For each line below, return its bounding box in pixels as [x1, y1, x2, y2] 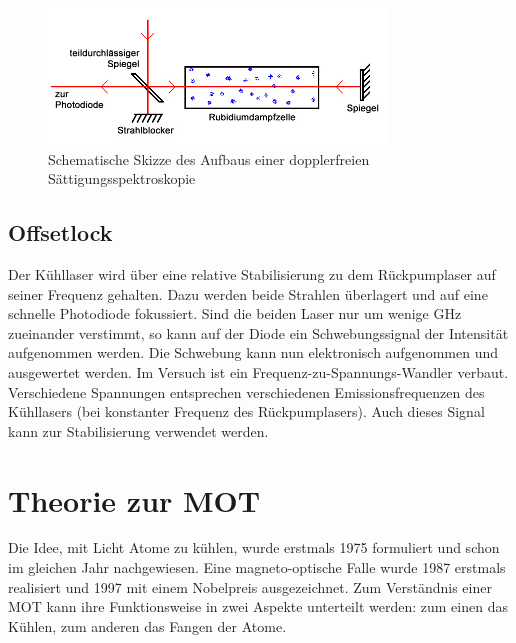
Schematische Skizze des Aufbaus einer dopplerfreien [48, 148, 370, 169]
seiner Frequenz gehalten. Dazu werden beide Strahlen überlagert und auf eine [8, 283, 488, 304]
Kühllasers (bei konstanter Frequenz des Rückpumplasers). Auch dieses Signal [8, 401, 485, 422]
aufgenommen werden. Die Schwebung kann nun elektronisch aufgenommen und [8, 342, 498, 363]
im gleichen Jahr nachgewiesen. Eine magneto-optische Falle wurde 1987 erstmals [8, 557, 506, 578]
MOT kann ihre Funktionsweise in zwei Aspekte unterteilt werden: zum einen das [8, 596, 508, 617]
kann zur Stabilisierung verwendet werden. [8, 420, 269, 441]
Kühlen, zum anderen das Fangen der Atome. [8, 615, 287, 636]
